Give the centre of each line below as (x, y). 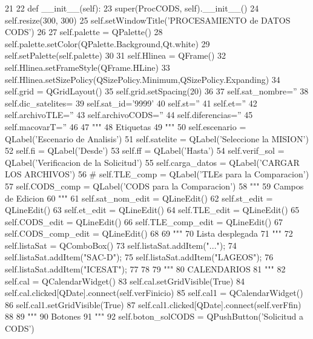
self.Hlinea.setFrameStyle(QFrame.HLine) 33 (87, 67)
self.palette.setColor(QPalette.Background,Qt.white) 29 (107, 43)
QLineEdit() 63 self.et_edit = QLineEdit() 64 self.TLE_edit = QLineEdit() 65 (152, 210)
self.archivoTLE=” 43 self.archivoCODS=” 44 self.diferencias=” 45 (129, 115)
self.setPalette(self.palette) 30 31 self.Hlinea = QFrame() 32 (116, 55)
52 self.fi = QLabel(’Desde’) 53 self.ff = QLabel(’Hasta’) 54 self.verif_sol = (145, 150)
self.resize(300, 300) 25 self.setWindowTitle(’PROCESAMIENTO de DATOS (148, 20)
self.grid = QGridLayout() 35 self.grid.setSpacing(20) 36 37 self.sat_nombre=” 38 (157, 91)
